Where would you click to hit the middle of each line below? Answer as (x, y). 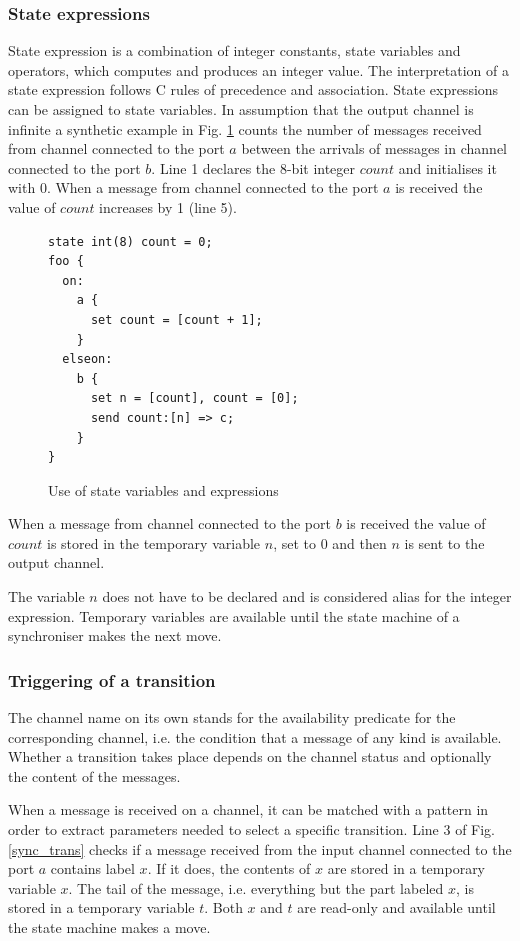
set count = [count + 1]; (176, 319)
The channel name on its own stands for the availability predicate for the (232, 717)
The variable (46, 596)
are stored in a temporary (406, 868)
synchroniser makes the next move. (115, 635)
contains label (92, 868)
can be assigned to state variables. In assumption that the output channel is (241, 109)
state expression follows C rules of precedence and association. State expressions (253, 89)
